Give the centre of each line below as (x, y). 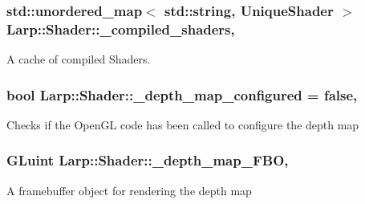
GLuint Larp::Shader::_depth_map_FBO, (148, 160)
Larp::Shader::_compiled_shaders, (121, 29)
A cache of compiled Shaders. (79, 59)
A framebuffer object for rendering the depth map (129, 190)
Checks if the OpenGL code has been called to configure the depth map (183, 124)
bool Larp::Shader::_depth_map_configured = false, (182, 94)
